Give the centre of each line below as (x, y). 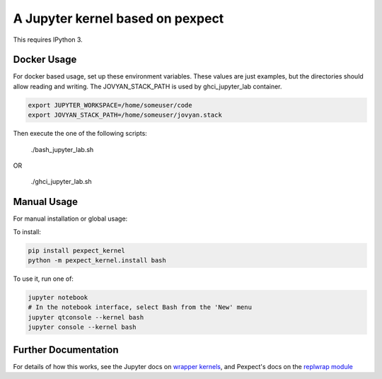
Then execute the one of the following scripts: (80, 134)
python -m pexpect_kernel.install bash (97, 261)
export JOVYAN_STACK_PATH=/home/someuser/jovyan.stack (125, 115)
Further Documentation (66, 350)
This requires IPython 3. (48, 40)
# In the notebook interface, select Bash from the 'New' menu (140, 307)
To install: (27, 232)
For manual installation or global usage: (70, 218)
